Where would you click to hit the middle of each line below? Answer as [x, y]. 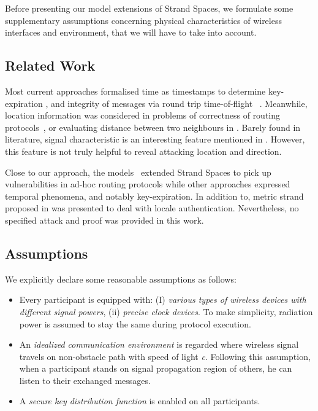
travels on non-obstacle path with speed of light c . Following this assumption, [165, 356]
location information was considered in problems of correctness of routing [143, 115]
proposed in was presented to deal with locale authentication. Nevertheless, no [152, 208]
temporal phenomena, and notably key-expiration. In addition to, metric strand [154, 196]
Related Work [50, 65]
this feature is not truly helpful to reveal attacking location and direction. [143, 151]
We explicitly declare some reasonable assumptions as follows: [121, 279]
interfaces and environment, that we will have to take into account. [131, 32]
